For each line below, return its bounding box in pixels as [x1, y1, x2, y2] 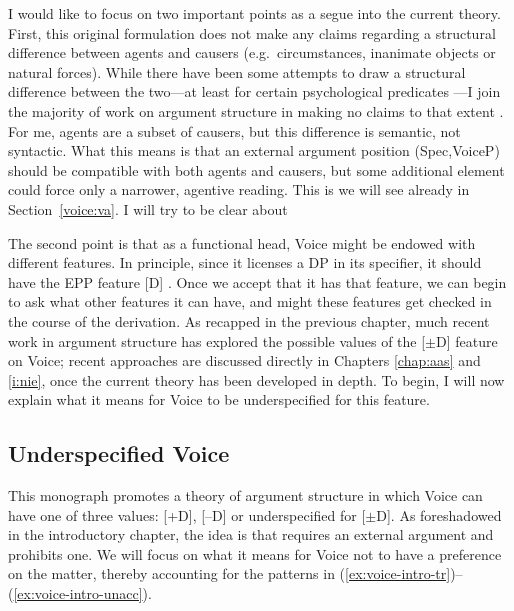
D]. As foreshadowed [376, 504, 502, 525]
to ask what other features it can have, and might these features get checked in [8, 291, 492, 312]
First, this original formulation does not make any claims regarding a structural [8, 22, 496, 43]
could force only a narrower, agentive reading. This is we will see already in [8, 179, 470, 200]
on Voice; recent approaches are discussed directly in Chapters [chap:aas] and [8, 350, 481, 371]
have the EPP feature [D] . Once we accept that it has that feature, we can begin [8, 271, 507, 292]
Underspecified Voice [8, 438, 230, 469]
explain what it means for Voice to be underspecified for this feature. [8, 389, 430, 410]
